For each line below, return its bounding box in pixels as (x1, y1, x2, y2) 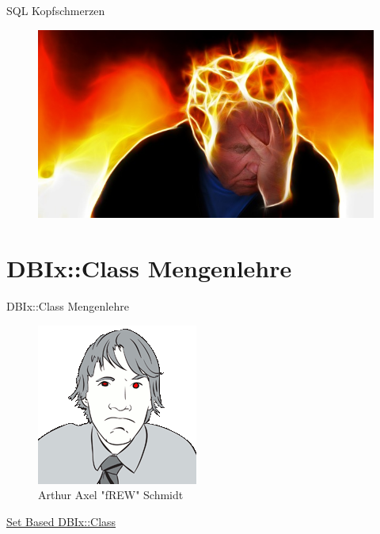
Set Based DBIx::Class (6, 513, 116, 529)
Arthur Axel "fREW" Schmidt (38, 486, 184, 503)
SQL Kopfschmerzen (6, 2, 105, 18)
